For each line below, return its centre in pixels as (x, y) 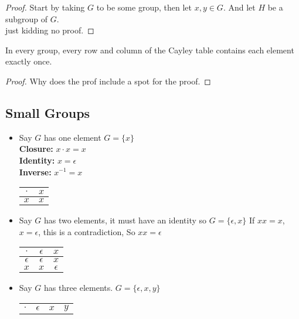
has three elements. (78, 288)
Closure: (36, 149)
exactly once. (29, 61)
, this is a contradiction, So (87, 231)
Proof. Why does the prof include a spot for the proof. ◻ (108, 81)
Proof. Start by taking (45, 7)
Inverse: (35, 172)
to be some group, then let (144, 7)
